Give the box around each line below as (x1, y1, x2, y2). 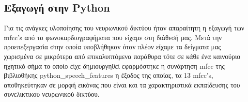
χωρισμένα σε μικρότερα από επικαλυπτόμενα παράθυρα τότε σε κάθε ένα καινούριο (4, 51, 240, 61)
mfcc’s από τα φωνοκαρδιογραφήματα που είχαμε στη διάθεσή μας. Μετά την (4, 32, 222, 42)
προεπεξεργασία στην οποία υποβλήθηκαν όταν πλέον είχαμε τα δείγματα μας (4, 42, 221, 52)
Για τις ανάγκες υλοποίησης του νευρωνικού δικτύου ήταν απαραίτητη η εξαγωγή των (4, 23, 245, 33)
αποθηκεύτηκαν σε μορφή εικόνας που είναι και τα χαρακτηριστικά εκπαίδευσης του (4, 79, 240, 89)
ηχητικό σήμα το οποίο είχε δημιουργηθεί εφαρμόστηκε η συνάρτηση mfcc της (4, 60, 225, 71)
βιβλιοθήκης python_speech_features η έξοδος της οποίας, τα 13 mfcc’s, (4, 70, 213, 80)
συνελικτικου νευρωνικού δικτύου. (4, 89, 100, 99)
